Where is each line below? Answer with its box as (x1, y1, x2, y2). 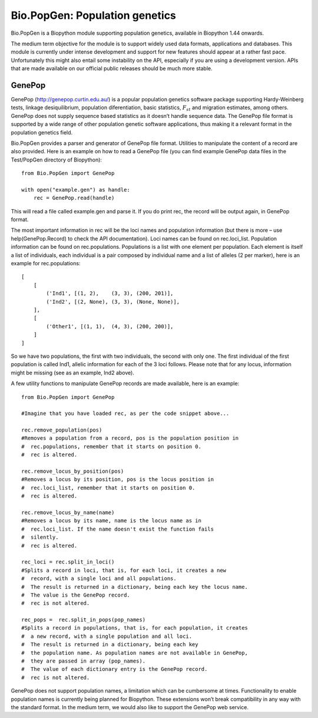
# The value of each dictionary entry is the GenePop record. (21, 666, 208, 673)
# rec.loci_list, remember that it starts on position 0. (21, 484, 196, 491)
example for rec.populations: (11, 260, 81, 267)
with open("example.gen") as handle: (21, 186, 131, 193)
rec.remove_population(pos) (21, 427, 102, 433)
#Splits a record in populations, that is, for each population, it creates (21, 625, 249, 631)
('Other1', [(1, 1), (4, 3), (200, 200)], (46, 323, 174, 330)
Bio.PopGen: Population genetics (11, 9, 177, 22)
